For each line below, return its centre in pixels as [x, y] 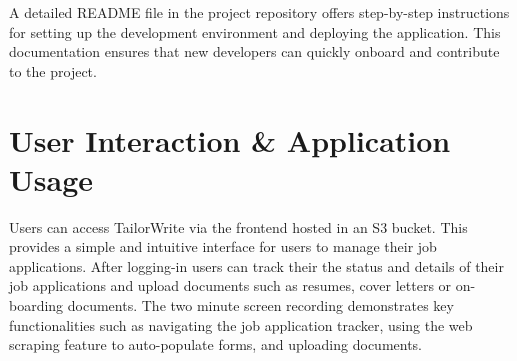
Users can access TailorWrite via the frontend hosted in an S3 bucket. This [238, 226]
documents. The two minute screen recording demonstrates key [260, 305]
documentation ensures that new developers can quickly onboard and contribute [254, 51]
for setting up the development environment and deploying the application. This [255, 31]
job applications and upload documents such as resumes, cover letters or [230, 285]
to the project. [53, 70]
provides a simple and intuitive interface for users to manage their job [223, 246]
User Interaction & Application [230, 139]
